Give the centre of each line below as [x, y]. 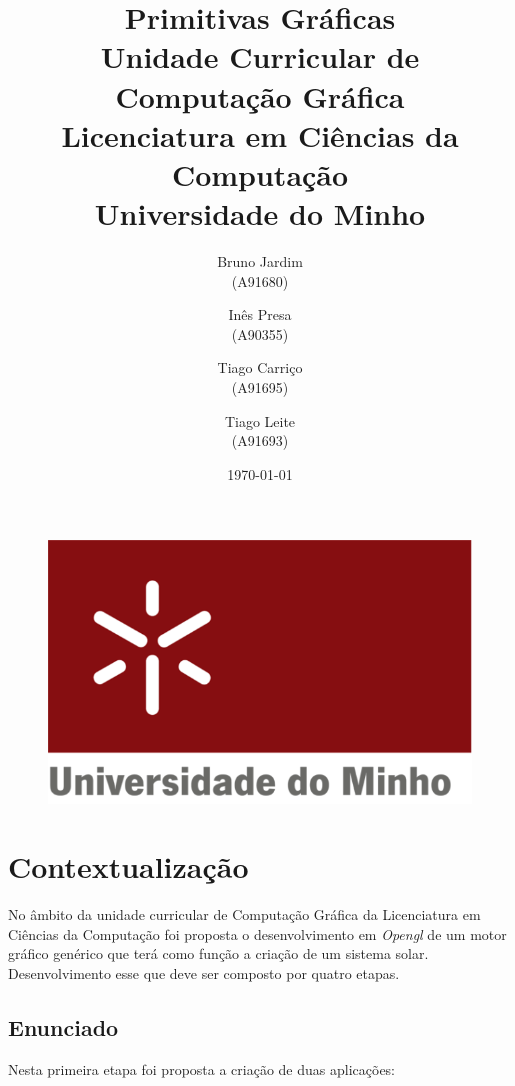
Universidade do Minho [260, 213]
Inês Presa [260, 314]
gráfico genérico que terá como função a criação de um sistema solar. [218, 953]
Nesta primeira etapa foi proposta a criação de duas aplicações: [202, 1068]
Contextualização [128, 866]
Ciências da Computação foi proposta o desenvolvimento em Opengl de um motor [257, 933]
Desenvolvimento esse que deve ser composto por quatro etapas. [204, 973]
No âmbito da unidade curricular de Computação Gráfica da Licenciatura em [244, 914]
